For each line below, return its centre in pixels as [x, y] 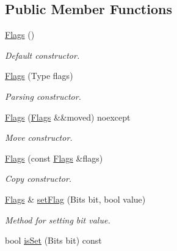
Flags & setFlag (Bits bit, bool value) [75, 199]
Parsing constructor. [43, 96]
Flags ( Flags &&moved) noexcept [68, 117]
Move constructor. [39, 137]
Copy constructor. [38, 178]
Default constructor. [42, 55]
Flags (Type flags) [39, 76]
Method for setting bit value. [58, 219]
